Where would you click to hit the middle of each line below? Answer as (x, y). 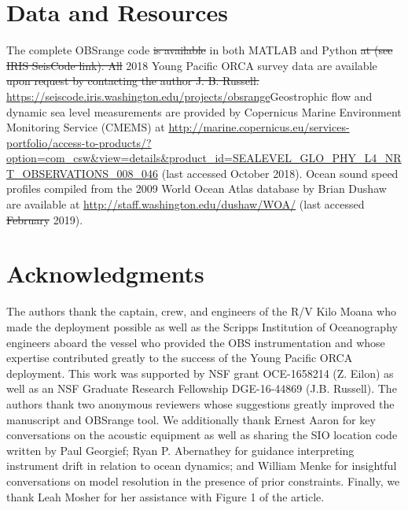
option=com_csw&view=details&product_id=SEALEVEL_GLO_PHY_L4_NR (204, 158)
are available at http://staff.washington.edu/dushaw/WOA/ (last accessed (186, 204)
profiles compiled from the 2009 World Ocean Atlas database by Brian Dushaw (197, 188)
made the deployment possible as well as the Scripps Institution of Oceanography (202, 326)
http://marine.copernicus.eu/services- (259, 127)
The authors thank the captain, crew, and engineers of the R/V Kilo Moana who (201, 311)
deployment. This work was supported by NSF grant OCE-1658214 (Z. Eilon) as (200, 373)
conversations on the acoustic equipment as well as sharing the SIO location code (202, 435)
